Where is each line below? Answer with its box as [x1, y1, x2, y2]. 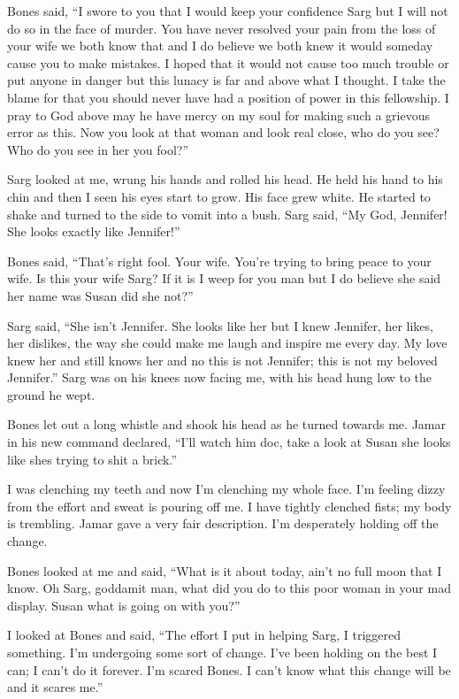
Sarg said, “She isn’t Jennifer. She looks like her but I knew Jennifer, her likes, [7, 316, 433, 334]
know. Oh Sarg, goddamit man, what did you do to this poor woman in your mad [7, 579, 451, 597]
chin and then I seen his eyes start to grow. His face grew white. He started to [7, 187, 431, 205]
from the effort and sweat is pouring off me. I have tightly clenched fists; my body [7, 496, 452, 515]
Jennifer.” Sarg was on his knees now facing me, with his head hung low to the [7, 368, 432, 387]
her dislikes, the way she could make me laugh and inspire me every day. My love [7, 334, 448, 352]
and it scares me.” [7, 678, 103, 696]
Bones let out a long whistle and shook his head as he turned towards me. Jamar [7, 415, 446, 434]
